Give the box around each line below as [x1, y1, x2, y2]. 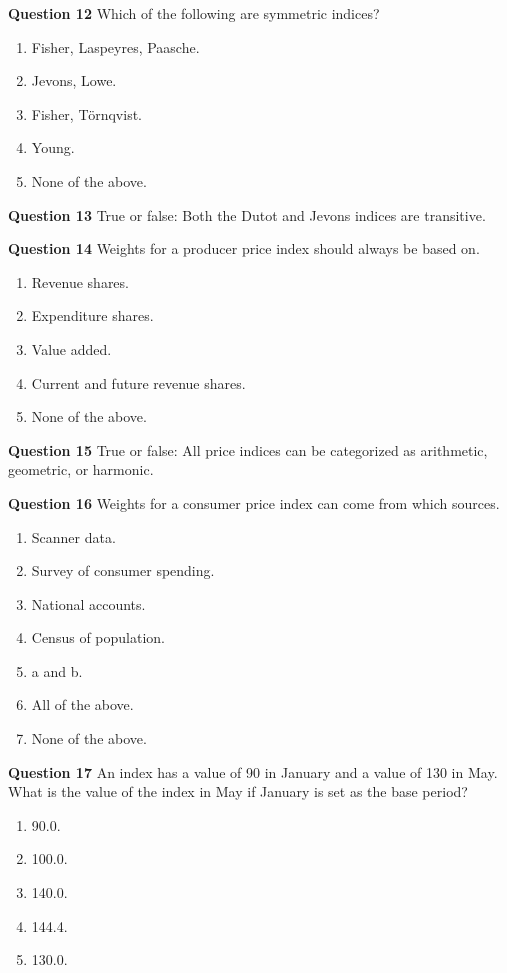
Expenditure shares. [31, 305, 154, 326]
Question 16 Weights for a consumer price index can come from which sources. [8, 492, 500, 513]
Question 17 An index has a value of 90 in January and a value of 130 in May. [8, 761, 498, 782]
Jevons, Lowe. [31, 70, 117, 91]
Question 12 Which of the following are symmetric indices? [8, 3, 380, 23]
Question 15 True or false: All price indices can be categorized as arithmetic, [8, 439, 488, 460]
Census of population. [31, 627, 165, 648]
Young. [31, 137, 75, 158]
